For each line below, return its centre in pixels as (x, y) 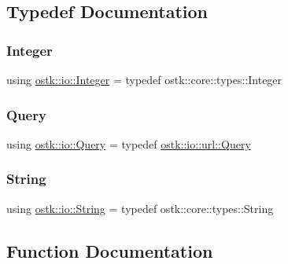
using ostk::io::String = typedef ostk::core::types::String (140, 208)
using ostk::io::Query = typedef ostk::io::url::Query (129, 143)
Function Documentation (110, 250)
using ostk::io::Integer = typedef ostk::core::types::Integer (144, 79)
